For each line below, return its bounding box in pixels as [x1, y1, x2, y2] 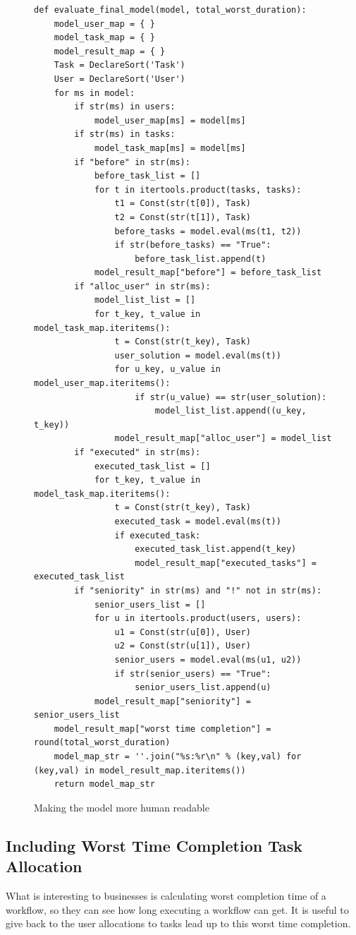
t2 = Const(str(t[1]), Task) [114, 212, 251, 222]
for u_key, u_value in [114, 364, 221, 375]
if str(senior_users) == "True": [114, 668, 271, 679]
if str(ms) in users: [74, 102, 176, 112]
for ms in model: [54, 88, 135, 98]
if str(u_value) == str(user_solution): [135, 392, 327, 402]
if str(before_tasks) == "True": [114, 240, 271, 251]
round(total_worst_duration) [34, 737, 171, 748]
